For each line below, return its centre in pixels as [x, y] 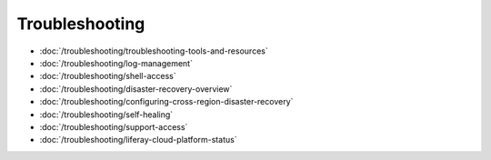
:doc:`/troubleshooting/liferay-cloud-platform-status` [138, 140]
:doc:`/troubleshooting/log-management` [116, 63]
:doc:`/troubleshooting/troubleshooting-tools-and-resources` [154, 51]
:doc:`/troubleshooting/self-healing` [106, 115]
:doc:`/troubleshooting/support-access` [114, 126]
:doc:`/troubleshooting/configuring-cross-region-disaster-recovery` [166, 102]
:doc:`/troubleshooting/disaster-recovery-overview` [136, 89]
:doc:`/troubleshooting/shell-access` [108, 76]
